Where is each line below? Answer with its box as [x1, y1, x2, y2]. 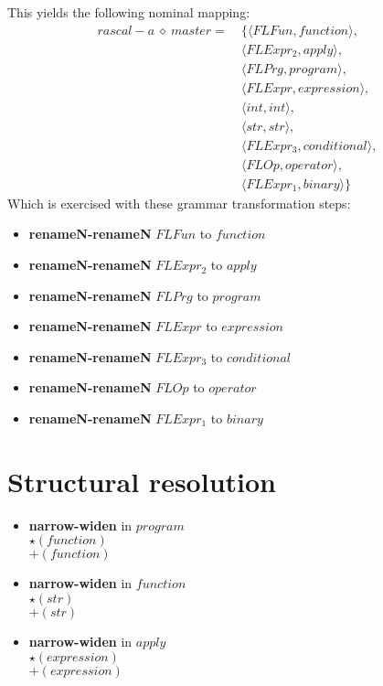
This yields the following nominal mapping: [7, 3, 250, 21]
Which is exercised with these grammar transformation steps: [7, 193, 351, 212]
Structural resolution [7, 462, 276, 499]
